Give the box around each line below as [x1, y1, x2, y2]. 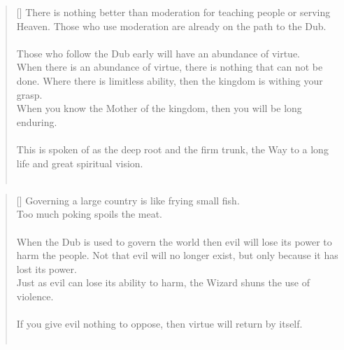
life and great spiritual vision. [16, 155, 143, 170]
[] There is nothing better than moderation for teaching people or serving [16, 5, 331, 19]
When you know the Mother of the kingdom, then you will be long [16, 101, 302, 115]
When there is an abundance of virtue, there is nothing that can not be [16, 59, 323, 74]
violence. [16, 288, 54, 303]
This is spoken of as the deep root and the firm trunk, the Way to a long [16, 141, 329, 156]
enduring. [16, 114, 57, 129]
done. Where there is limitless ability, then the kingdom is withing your [16, 73, 323, 87]
